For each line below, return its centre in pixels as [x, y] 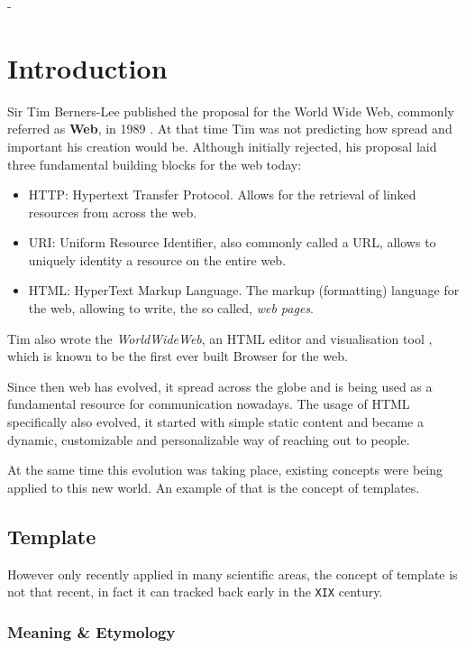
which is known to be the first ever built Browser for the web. [178, 356]
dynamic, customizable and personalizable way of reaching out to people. [209, 439]
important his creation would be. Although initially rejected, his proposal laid [222, 146]
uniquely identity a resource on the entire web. [157, 259]
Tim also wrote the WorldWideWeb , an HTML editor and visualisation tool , [220, 338]
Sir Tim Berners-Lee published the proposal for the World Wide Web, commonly [231, 111]
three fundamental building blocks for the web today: [155, 164]
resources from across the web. [113, 212]
